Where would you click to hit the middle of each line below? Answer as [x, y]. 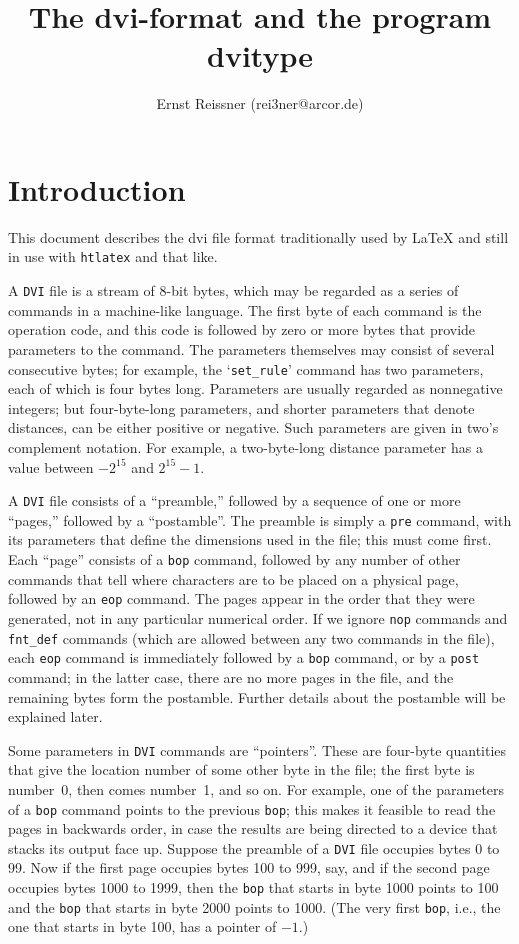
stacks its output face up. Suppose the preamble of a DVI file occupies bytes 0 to [254, 847]
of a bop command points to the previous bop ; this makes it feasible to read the [252, 808]
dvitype [260, 55]
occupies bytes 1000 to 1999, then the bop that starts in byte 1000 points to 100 [253, 887]
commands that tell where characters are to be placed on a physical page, [233, 578]
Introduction [97, 188]
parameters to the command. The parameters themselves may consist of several [251, 348]
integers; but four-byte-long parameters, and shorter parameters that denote [241, 407]
